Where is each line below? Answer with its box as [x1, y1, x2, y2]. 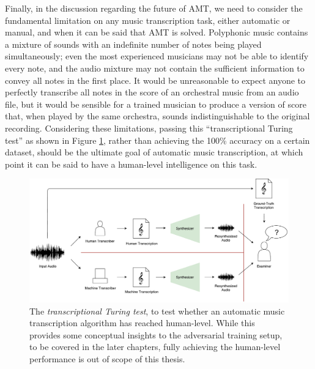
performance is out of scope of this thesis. [29, 352, 185, 365]
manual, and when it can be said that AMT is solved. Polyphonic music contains [5, 26, 308, 39]
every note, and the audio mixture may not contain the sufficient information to [5, 61, 305, 74]
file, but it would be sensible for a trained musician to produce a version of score [5, 97, 306, 110]
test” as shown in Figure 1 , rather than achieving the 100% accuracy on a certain [5, 133, 310, 146]
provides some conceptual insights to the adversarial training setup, [29, 328, 283, 341]
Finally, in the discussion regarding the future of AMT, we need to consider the [5, 2, 303, 14]
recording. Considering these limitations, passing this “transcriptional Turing [5, 121, 293, 134]
